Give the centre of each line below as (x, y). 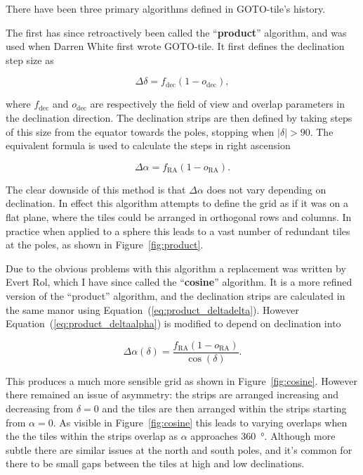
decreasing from (40, 408)
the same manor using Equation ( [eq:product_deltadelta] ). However (152, 309)
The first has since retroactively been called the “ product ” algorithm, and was (176, 32)
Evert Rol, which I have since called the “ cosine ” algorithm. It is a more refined (179, 282)
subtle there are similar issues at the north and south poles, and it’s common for (179, 449)
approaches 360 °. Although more (263, 436)
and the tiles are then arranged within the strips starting (224, 408)
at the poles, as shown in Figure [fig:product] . (105, 245)
